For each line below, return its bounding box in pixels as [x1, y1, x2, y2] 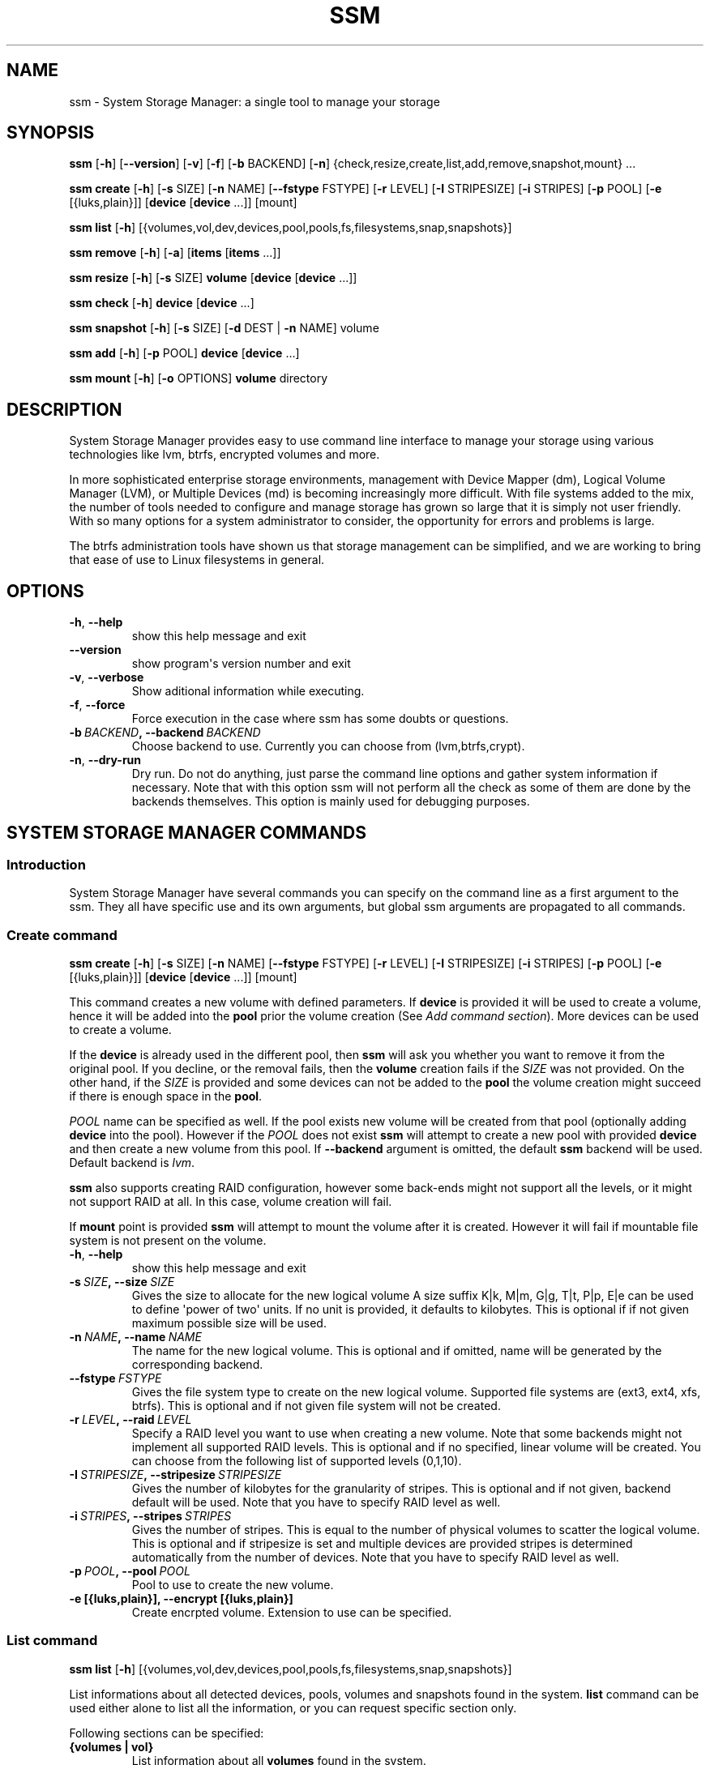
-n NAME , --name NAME [69, 1330, 202, 1344]
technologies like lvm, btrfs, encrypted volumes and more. [69, 447, 380, 462]
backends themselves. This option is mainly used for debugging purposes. [131, 794, 530, 809]
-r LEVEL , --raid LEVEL [69, 1412, 192, 1427]
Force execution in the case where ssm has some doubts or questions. [131, 712, 509, 726]
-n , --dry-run [69, 753, 142, 767]
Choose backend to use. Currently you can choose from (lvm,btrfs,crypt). [131, 739, 525, 754]
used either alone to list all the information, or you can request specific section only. [69, 1700, 517, 1715]
